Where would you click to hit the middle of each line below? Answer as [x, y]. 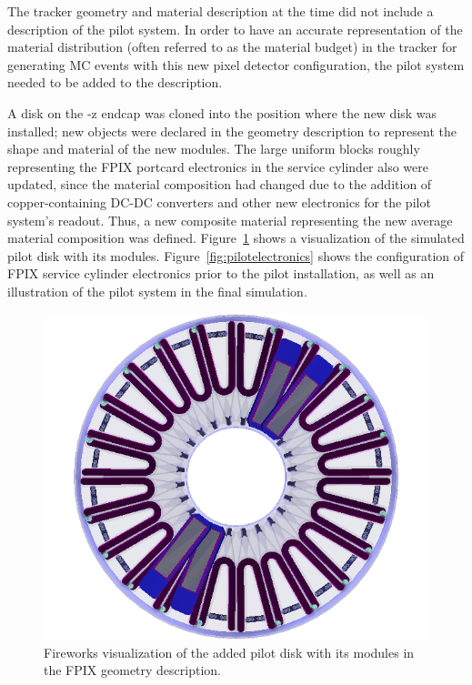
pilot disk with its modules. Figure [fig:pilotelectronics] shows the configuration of [236, 255]
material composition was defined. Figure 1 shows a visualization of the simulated [236, 238]
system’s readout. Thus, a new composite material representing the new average [230, 220]
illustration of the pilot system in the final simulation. [157, 291]
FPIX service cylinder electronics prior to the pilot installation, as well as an [221, 273]
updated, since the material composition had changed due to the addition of [220, 184]
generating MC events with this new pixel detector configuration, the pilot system [236, 64]
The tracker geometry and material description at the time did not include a [221, 11]
